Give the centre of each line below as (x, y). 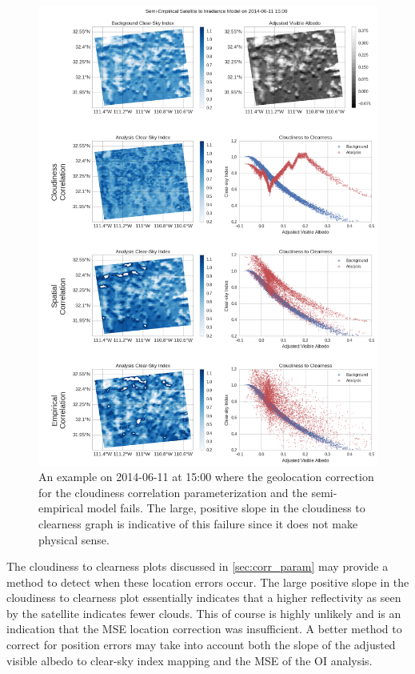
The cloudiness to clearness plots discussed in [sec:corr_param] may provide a (198, 566)
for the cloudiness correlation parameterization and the (173, 492)
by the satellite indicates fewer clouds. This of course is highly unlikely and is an (204, 613)
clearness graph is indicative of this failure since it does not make (198, 523)
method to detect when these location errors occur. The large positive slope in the (208, 582)
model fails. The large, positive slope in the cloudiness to (226, 508)
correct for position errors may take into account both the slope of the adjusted (201, 645)
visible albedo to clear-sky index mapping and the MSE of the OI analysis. (190, 660)
